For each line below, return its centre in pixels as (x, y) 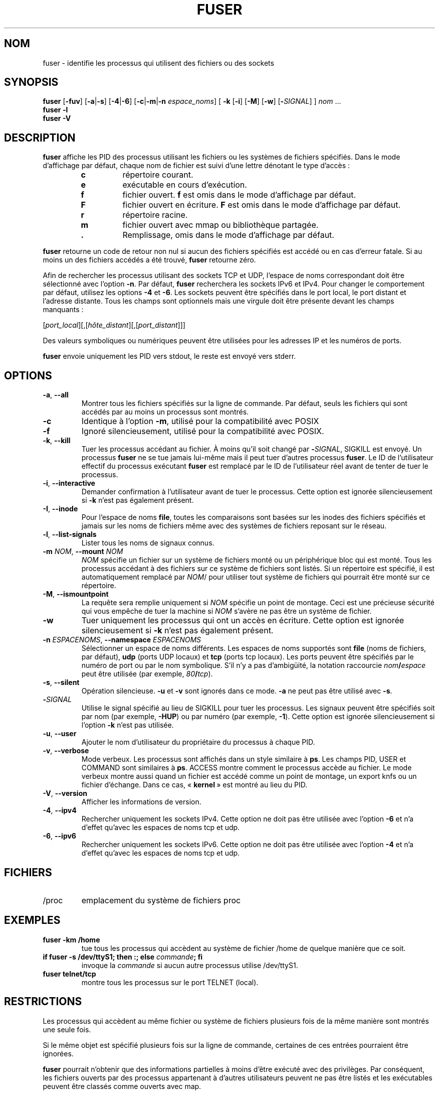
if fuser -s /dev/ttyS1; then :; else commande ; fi (123, 957)
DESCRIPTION (40, 138)
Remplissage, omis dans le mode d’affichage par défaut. (228, 235)
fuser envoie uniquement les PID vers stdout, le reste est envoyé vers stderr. (169, 356)
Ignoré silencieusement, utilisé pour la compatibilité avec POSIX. (203, 431)
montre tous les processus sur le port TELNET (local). (170, 982)
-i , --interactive (69, 483)
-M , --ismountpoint (76, 594)
